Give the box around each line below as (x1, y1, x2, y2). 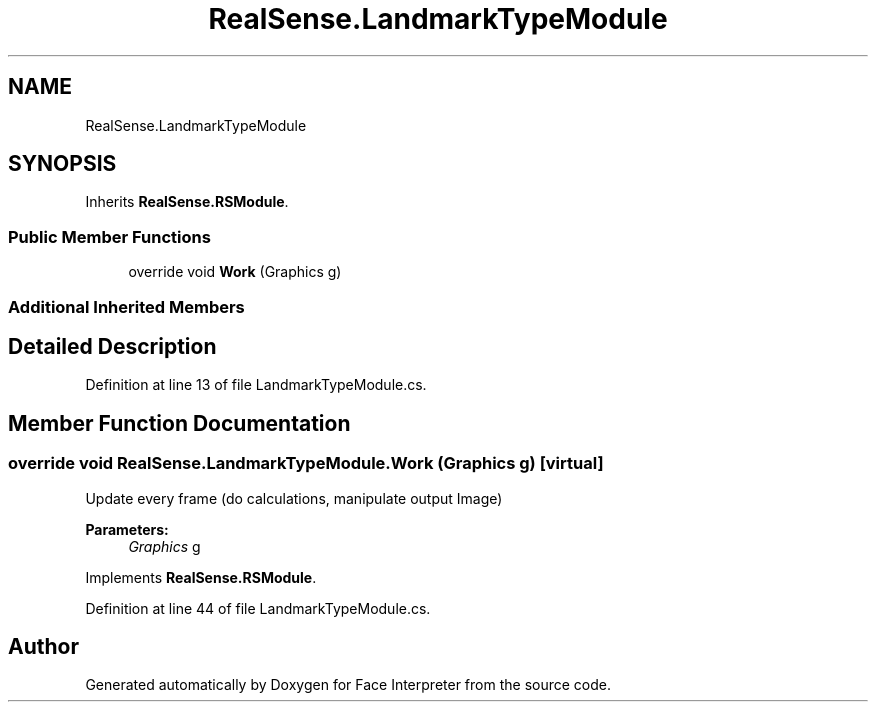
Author (8, 634, 79, 660)
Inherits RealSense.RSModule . (85, 193, 289, 211)
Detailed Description (8, 333, 217, 359)
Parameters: (85, 520, 169, 538)
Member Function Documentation (8, 410, 351, 436)
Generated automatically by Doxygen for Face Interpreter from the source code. (85, 676, 611, 694)
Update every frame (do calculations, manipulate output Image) (85, 489, 503, 507)
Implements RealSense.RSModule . (85, 568, 317, 586)
